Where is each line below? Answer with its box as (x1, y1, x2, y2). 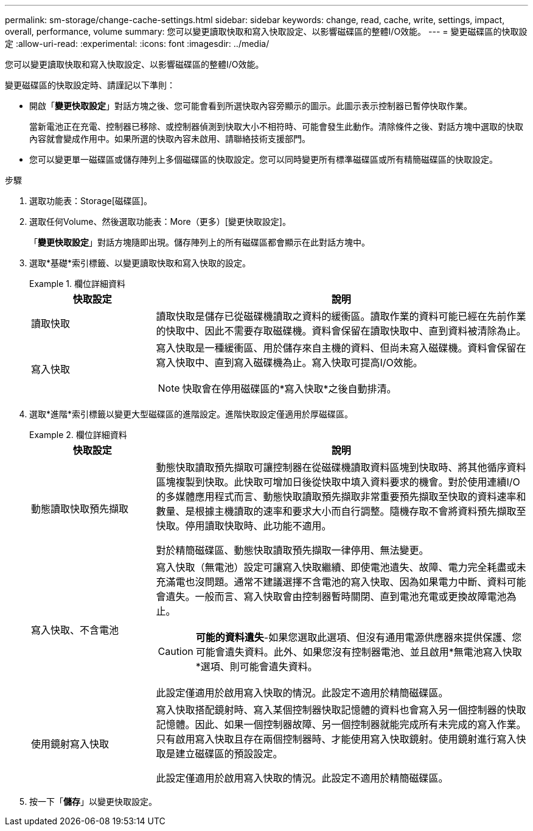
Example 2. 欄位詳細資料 (29, 430, 127, 440)
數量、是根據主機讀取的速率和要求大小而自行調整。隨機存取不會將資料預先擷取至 (156, 505, 526, 517)
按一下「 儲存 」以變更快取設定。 (29, 796, 157, 807)
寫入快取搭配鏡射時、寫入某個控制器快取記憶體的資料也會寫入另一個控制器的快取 (156, 704, 526, 716)
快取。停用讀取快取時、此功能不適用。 (156, 520, 332, 532)
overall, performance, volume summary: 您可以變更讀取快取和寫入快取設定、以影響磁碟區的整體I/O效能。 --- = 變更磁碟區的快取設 (5, 26, 528, 37)
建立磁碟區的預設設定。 (175, 748, 283, 760)
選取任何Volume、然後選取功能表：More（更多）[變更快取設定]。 (29, 216, 291, 227)
